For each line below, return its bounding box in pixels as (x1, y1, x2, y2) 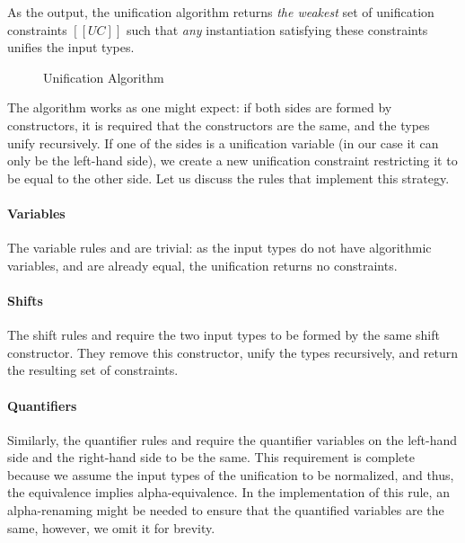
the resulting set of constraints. (7, 361, 179, 379)
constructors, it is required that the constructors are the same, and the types (7, 115, 430, 134)
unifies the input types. (7, 38, 135, 57)
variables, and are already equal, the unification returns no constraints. (7, 255, 398, 274)
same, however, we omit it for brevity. (7, 518, 215, 537)
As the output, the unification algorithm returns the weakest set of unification (7, 3, 434, 21)
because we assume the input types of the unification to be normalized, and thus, (7, 465, 454, 484)
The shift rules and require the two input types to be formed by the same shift (7, 325, 440, 344)
